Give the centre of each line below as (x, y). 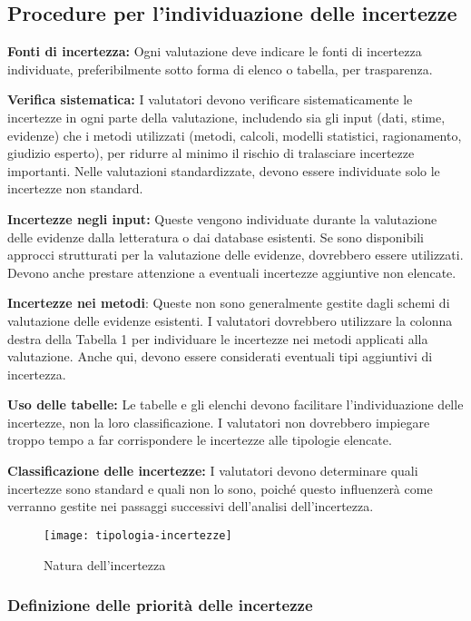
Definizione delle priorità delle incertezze (160, 605)
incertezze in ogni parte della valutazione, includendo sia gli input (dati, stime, (226, 117)
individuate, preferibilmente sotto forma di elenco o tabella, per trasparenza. (220, 69)
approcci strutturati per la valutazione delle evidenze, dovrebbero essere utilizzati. (235, 255)
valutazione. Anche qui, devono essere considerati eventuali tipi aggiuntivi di (220, 356)
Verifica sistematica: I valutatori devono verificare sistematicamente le (210, 99)
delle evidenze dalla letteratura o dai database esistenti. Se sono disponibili (216, 237)
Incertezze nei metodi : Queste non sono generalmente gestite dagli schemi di (229, 303)
